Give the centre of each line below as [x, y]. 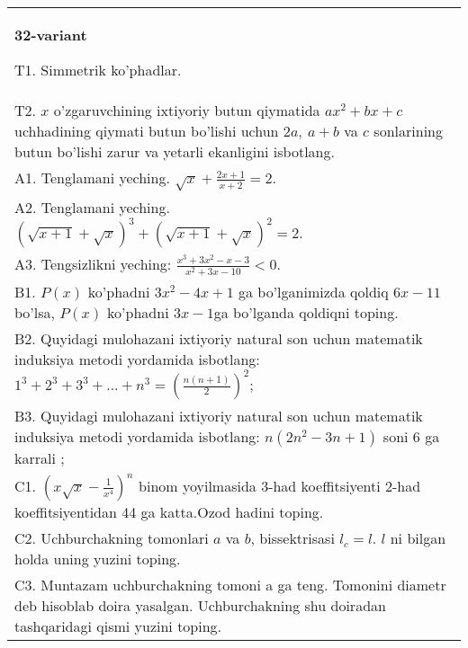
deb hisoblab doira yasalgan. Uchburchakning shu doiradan [200, 605]
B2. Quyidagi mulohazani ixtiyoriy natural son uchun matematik [219, 338]
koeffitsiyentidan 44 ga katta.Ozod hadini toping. [169, 511]
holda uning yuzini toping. [98, 558]
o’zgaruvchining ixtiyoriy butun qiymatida [187, 110]
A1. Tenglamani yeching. [92, 178]
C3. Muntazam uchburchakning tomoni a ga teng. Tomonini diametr [230, 584]
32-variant [51, 35]
